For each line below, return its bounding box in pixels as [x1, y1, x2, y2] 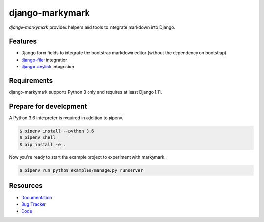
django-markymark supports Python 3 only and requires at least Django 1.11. [9, 89, 162, 95]
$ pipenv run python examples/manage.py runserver [19, 167, 144, 173]
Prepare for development [9, 102, 87, 110]
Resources [9, 181, 43, 190]
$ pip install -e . [19, 142, 66, 147]
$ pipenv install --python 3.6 [19, 128, 95, 134]
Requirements [9, 76, 53, 85]
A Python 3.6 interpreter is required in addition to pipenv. [9, 115, 124, 121]
